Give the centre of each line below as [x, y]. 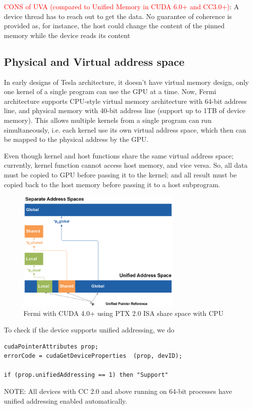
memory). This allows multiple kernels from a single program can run [108, 120]
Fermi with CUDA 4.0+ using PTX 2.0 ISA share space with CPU [124, 313]
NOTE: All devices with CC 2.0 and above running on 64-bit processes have [118, 391]
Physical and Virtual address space [94, 61]
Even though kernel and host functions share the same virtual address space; [119, 155]
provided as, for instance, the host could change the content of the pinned [114, 26]
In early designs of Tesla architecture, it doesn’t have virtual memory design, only [126, 82]
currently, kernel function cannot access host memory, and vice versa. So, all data [126, 165]
